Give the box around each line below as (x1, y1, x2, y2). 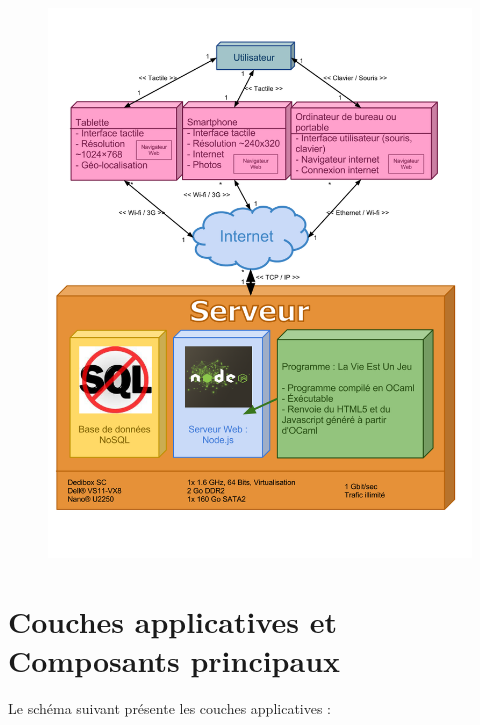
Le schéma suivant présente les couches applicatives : (8, 698, 332, 719)
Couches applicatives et (8, 601, 338, 642)
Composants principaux (8, 640, 341, 681)
